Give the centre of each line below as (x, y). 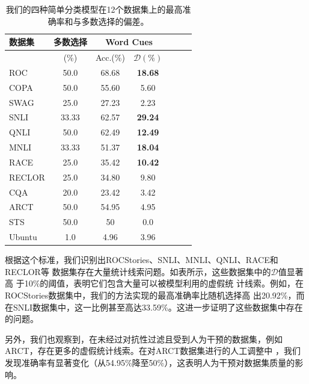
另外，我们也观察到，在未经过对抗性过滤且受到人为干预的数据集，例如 (144, 339)
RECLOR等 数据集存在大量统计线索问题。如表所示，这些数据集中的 (138, 271)
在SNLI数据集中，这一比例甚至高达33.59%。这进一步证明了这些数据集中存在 (154, 307)
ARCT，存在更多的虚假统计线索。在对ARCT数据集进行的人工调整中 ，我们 (153, 351)
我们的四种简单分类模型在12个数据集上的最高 (94, 9)
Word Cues (129, 42)
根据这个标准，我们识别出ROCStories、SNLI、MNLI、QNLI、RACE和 (142, 260)
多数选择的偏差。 (115, 21)
